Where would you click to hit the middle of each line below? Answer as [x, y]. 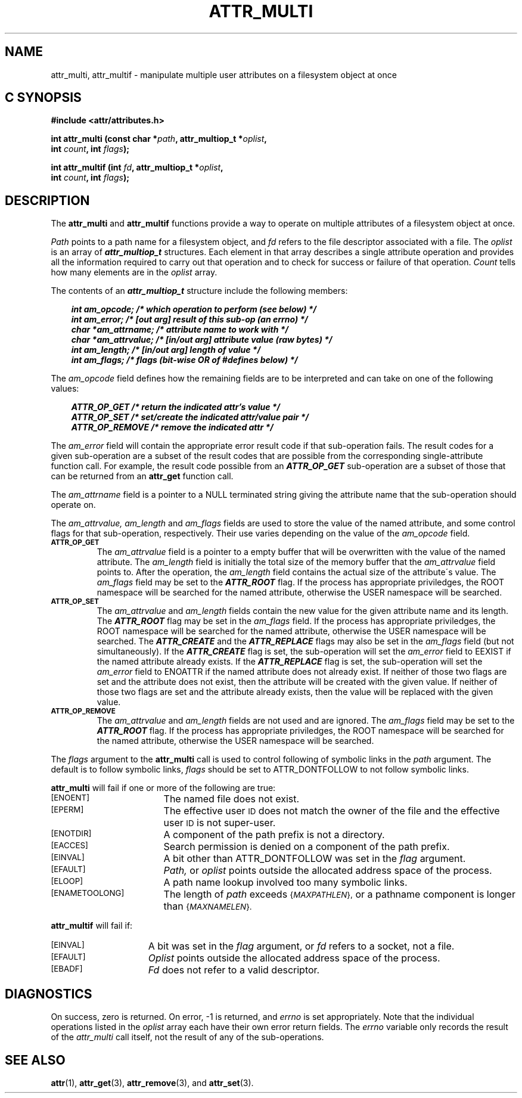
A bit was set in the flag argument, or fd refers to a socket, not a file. [301, 946]
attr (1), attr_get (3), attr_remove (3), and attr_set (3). [152, 1083]
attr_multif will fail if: [92, 926]
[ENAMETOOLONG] [88, 893]
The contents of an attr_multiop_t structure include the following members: [199, 291]
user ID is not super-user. [220, 823]
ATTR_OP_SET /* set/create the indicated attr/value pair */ [190, 417]
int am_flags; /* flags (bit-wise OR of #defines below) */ [184, 360]
